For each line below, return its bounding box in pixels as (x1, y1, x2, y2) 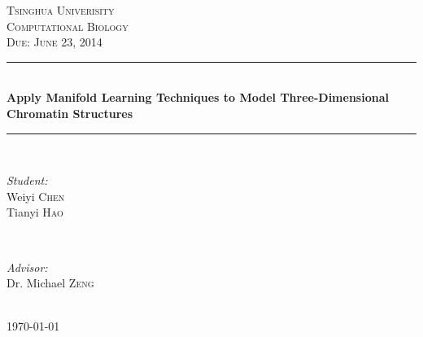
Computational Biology (7, 17, 129, 34)
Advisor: (7, 258, 48, 275)
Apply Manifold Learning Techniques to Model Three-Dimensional (7, 89, 389, 106)
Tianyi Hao (7, 204, 63, 221)
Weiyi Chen (7, 187, 65, 204)
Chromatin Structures (7, 104, 133, 121)
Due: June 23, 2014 (7, 33, 102, 50)
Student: (7, 172, 48, 189)
